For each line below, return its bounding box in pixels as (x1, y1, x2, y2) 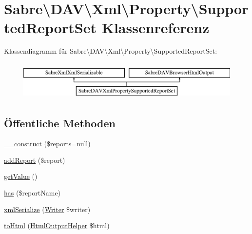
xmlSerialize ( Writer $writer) (4, 204, 91, 214)
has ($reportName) (4, 188, 61, 198)
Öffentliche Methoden (4, 116, 116, 131)
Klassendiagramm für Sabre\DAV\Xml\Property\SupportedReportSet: (4, 46, 217, 56)
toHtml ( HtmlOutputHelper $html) (4, 220, 110, 231)
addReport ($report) (4, 155, 65, 165)
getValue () (4, 171, 38, 181)
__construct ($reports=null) (4, 138, 91, 149)
